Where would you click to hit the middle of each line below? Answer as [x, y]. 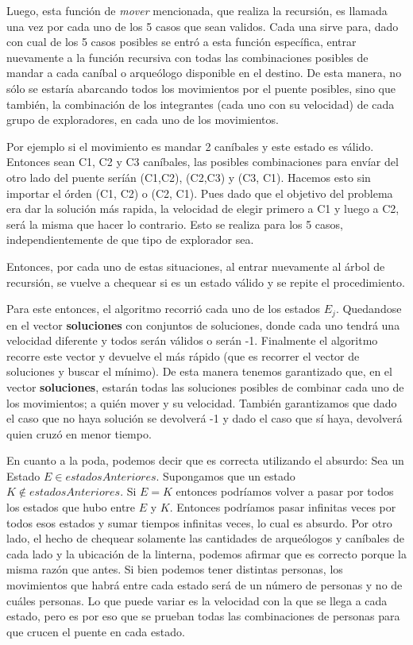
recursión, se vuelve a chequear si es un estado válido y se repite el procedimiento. [206, 282]
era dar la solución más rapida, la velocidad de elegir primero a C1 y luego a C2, [203, 209]
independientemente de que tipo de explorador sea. [130, 239]
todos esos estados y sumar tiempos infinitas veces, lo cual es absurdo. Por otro [199, 522]
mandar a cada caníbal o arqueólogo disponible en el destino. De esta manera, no [204, 73]
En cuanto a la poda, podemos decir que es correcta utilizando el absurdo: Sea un [205, 460]
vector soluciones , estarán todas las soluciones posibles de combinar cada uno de [205, 386]
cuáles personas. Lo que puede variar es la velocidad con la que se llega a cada [197, 600]
